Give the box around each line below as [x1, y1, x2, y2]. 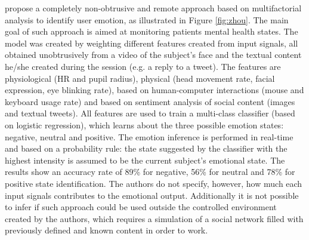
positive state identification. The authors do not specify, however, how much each [5, 177, 302, 189]
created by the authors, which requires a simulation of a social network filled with [5, 212, 304, 224]
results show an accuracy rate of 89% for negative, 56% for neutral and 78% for [5, 165, 295, 178]
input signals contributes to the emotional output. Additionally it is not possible [5, 189, 299, 201]
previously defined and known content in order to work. [5, 224, 208, 236]
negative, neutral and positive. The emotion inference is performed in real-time [5, 130, 293, 143]
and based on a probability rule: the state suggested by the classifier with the [5, 142, 288, 155]
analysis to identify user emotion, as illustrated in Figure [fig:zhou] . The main [5, 13, 289, 26]
